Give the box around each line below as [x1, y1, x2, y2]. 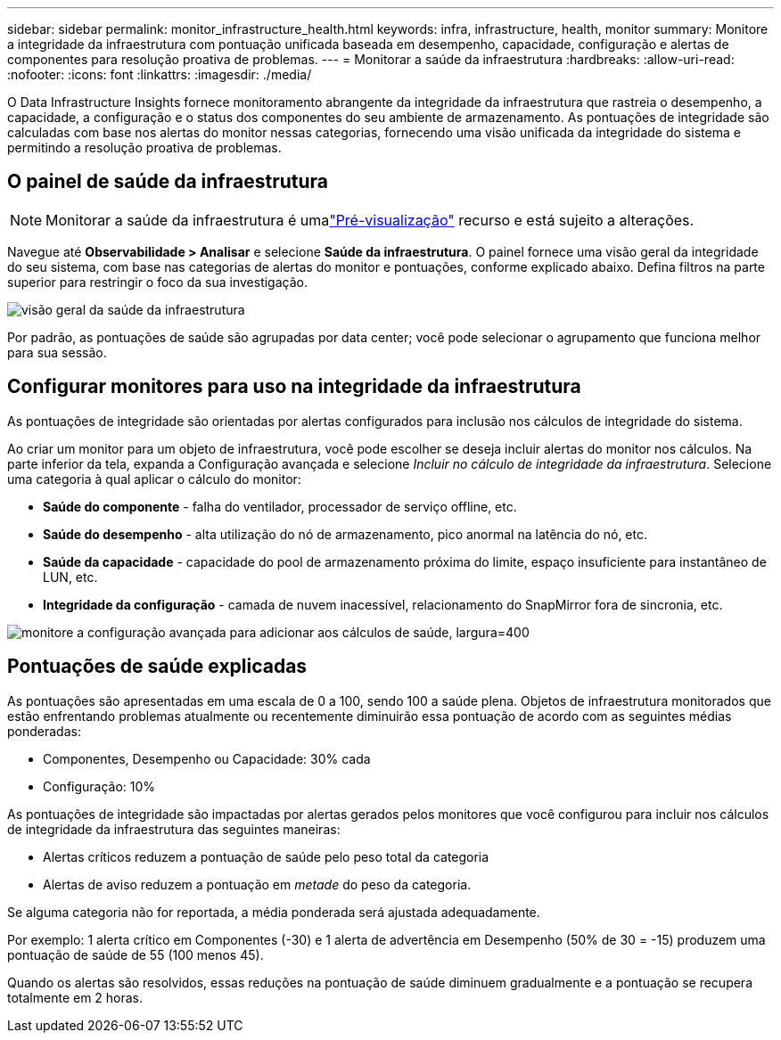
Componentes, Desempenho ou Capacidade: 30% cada [43, 750, 371, 766]
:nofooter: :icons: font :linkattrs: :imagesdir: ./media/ [7, 67, 312, 82]
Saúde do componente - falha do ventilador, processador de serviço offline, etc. [43, 498, 517, 514]
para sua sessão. [7, 344, 107, 360]
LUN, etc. [43, 569, 98, 585]
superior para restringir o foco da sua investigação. [7, 274, 308, 290]
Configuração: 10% [43, 778, 156, 794]
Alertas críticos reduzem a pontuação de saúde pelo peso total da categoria [43, 848, 489, 864]
